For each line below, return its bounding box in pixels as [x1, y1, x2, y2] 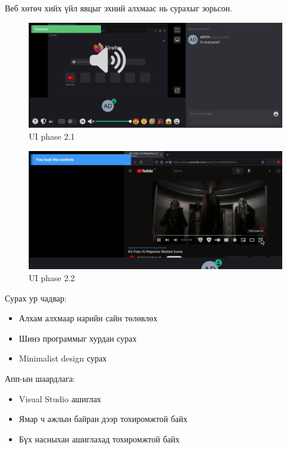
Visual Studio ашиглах [19, 392, 102, 405]
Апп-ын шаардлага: [5, 372, 75, 384]
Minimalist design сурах [19, 352, 107, 364]
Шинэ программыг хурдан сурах [19, 332, 137, 344]
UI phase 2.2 [29, 272, 75, 284]
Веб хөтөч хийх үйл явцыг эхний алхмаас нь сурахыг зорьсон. [5, 2, 233, 14]
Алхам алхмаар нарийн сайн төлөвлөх [19, 312, 158, 324]
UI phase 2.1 [29, 129, 75, 142]
